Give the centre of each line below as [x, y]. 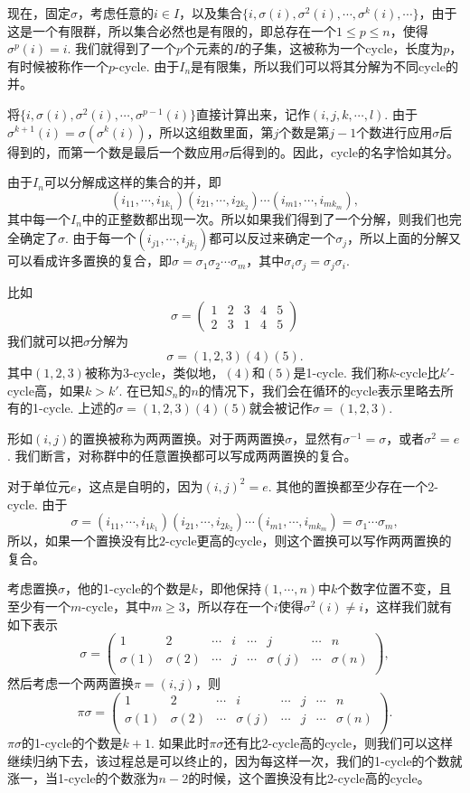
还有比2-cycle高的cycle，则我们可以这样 [338, 743]
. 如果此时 [180, 743]
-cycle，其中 [116, 606]
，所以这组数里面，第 [210, 131]
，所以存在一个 [229, 606]
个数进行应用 [395, 131]
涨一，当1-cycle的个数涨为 [83, 778]
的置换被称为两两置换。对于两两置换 [178, 438]
